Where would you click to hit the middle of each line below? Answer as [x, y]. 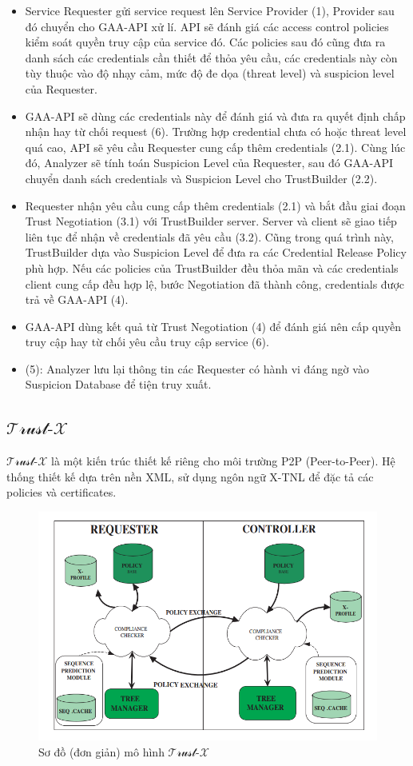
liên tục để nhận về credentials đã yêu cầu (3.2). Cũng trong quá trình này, [209, 236]
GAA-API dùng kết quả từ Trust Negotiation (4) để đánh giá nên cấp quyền [213, 326]
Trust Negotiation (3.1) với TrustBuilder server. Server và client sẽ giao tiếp [211, 221]
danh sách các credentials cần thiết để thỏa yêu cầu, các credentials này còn [211, 57]
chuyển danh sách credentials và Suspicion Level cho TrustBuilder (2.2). [201, 178]
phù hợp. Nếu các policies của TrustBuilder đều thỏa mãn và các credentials [212, 267]
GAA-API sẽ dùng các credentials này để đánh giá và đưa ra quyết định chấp [215, 116]
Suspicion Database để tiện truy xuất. [118, 384]
